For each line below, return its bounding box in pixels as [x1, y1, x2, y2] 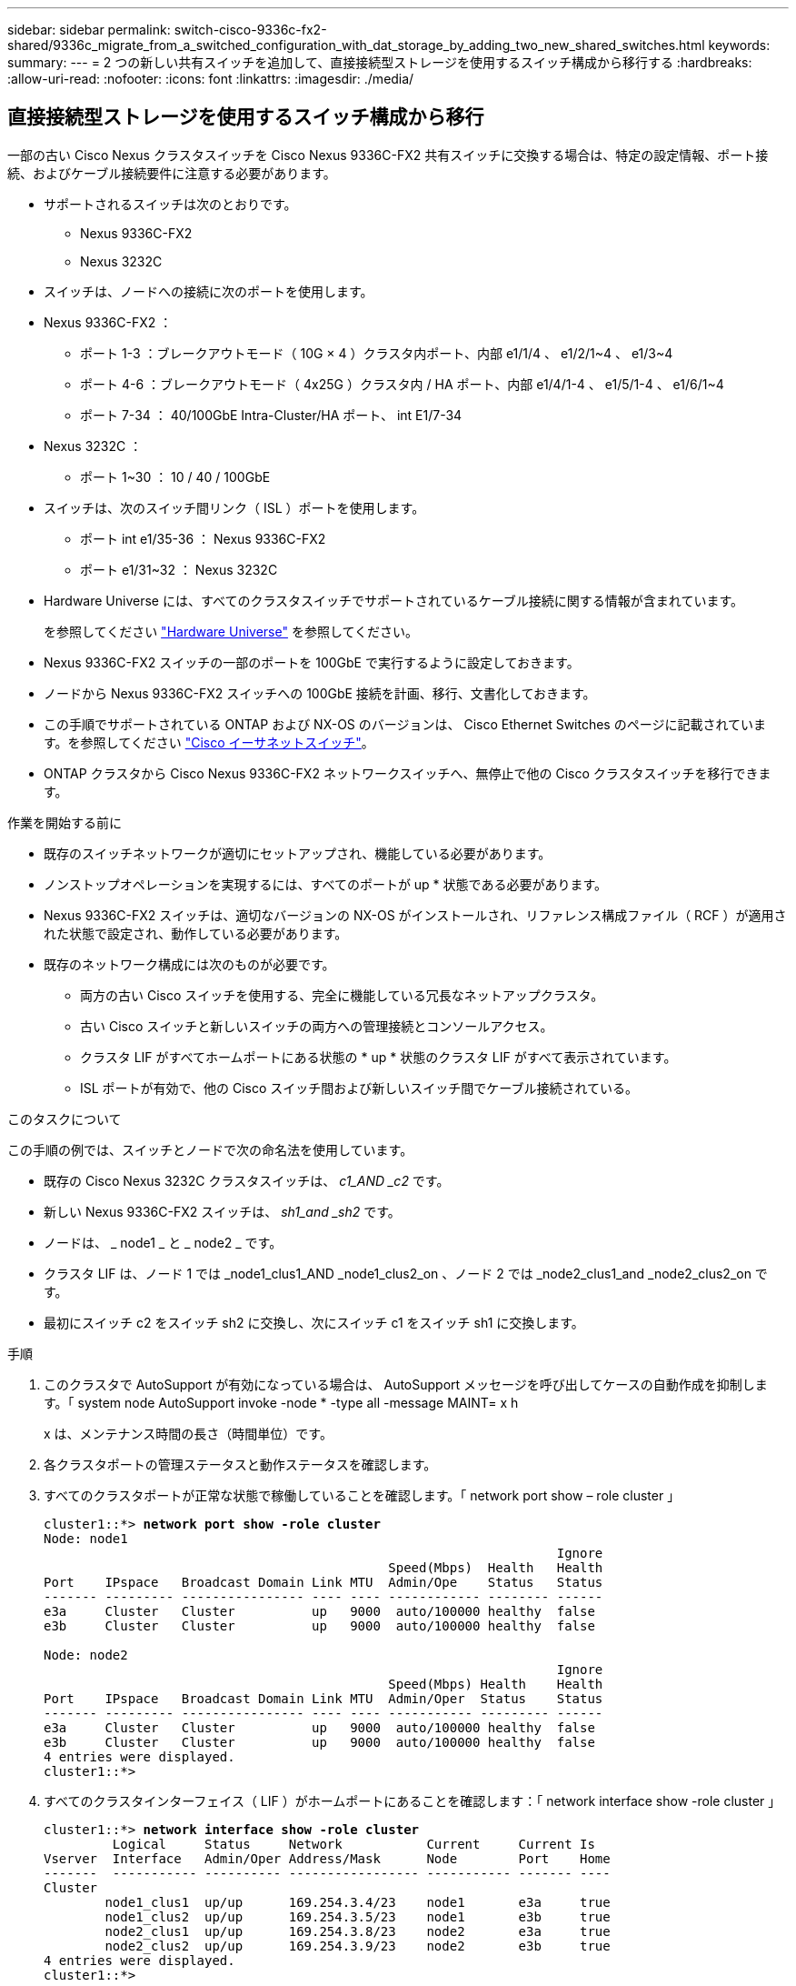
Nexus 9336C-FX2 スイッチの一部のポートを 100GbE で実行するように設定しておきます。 [44, 654, 580, 670]
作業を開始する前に [7, 814, 122, 830]
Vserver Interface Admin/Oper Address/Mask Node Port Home [44, 1851, 611, 1866]
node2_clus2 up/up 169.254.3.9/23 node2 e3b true [104, 1938, 611, 1953]
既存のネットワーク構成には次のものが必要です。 [44, 956, 335, 972]
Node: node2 [44, 1647, 128, 1662]
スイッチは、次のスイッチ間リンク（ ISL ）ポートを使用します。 [44, 499, 425, 516]
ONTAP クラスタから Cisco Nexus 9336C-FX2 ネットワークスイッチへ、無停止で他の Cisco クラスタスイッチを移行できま [44, 765, 771, 781]
